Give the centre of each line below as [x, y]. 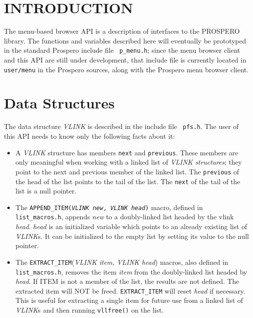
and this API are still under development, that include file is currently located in [125, 59]
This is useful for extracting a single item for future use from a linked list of [129, 300]
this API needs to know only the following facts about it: [90, 136]
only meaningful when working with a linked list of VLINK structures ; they [129, 162]
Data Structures [59, 103]
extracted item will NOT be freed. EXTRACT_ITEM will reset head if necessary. [130, 290]
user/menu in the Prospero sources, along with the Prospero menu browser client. [126, 69]
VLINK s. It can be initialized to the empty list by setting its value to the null [132, 236]
